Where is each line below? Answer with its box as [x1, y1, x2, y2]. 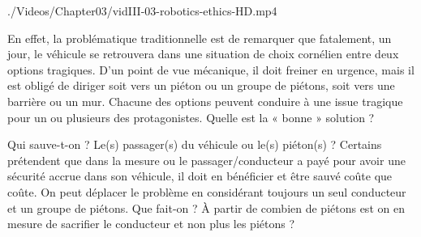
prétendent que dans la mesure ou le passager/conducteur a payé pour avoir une [7, 151, 406, 168]
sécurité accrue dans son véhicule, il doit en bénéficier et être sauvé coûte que [7, 167, 393, 184]
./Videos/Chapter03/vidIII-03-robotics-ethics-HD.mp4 [7, 2, 277, 19]
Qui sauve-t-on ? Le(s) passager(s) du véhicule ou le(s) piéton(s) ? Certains [7, 136, 382, 153]
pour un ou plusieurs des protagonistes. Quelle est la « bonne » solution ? [7, 108, 375, 125]
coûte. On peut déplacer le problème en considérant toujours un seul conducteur [7, 183, 406, 200]
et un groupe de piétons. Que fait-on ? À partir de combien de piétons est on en [7, 199, 405, 216]
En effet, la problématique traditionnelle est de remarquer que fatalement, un [7, 29, 392, 46]
